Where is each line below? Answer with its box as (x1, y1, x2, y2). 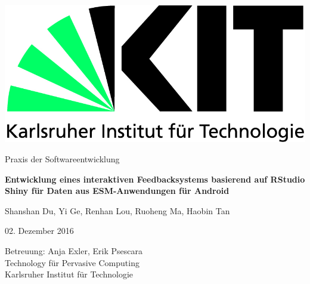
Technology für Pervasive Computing (5, 256, 139, 268)
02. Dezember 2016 (5, 224, 74, 237)
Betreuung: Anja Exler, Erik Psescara (5, 244, 142, 257)
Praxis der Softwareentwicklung (5, 153, 120, 165)
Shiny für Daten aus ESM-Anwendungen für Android (5, 184, 230, 197)
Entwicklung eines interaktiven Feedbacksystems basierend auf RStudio (5, 172, 305, 185)
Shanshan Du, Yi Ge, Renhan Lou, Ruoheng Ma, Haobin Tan (5, 204, 230, 217)
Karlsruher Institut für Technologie (5, 268, 134, 280)
